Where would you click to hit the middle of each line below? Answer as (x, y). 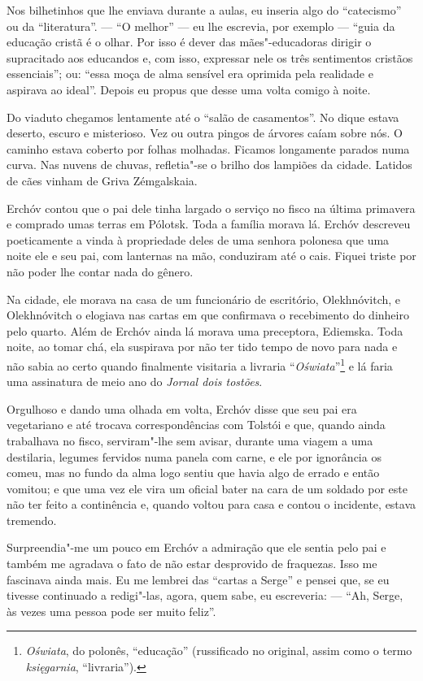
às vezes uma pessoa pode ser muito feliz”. (111, 611)
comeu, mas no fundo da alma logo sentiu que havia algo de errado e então (193, 473)
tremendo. (32, 520)
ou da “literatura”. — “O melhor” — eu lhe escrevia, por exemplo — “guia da (201, 26)
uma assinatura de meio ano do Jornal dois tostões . (135, 382)
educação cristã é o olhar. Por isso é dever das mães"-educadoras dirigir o (189, 42)
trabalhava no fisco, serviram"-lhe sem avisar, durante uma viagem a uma (190, 440)
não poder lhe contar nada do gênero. (100, 271)
